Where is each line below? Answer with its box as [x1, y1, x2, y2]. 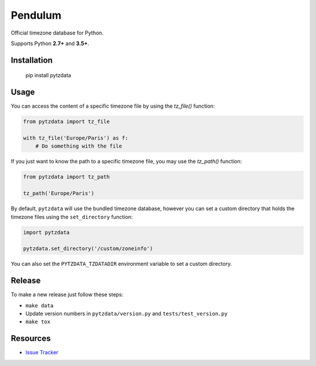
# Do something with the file [35, 143, 122, 149]
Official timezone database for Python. [11, 29, 104, 36]
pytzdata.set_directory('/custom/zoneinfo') [23, 245, 153, 252]
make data [25, 302, 54, 309]
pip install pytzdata [25, 72, 71, 79]
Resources [11, 334, 51, 344]
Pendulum [11, 9, 61, 22]
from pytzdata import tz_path [23, 173, 110, 180]
